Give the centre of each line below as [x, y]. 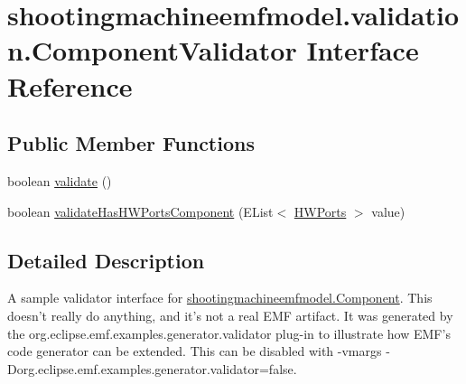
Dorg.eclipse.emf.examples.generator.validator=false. [152, 368]
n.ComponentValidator [152, 50]
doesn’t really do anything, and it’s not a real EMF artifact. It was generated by [230, 315]
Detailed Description [106, 260]
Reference [70, 85]
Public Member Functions [131, 143]
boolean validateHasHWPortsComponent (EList [140, 211]
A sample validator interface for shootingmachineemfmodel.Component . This [220, 298]
